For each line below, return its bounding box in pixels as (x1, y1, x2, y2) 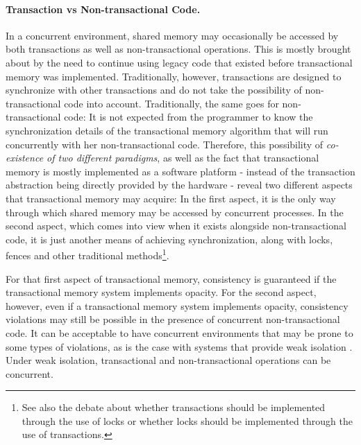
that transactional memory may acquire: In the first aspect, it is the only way (6, 191, 336, 205)
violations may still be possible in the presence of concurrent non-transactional (6, 312, 340, 326)
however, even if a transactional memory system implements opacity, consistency (6, 298, 349, 313)
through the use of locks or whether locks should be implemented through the (22, 413, 353, 428)
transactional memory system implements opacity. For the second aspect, (6, 285, 317, 299)
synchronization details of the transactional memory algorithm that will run (6, 123, 328, 137)
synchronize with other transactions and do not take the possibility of (6, 82, 302, 97)
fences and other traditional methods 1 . (6, 246, 169, 262)
